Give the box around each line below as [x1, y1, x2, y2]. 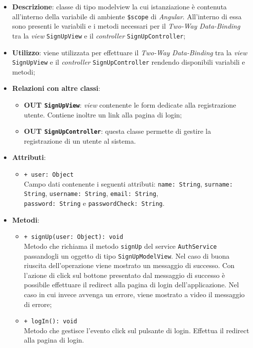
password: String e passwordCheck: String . [24, 198, 165, 208]
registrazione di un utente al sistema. [24, 135, 136, 146]
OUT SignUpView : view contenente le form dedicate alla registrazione [24, 99, 236, 110]
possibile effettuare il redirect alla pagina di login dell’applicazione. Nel [24, 279, 239, 290]
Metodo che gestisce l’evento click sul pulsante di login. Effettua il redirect [24, 325, 250, 335]
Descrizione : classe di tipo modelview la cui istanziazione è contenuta [12, 1, 227, 11]
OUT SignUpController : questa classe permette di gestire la [24, 126, 211, 136]
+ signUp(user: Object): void [24, 233, 124, 241]
